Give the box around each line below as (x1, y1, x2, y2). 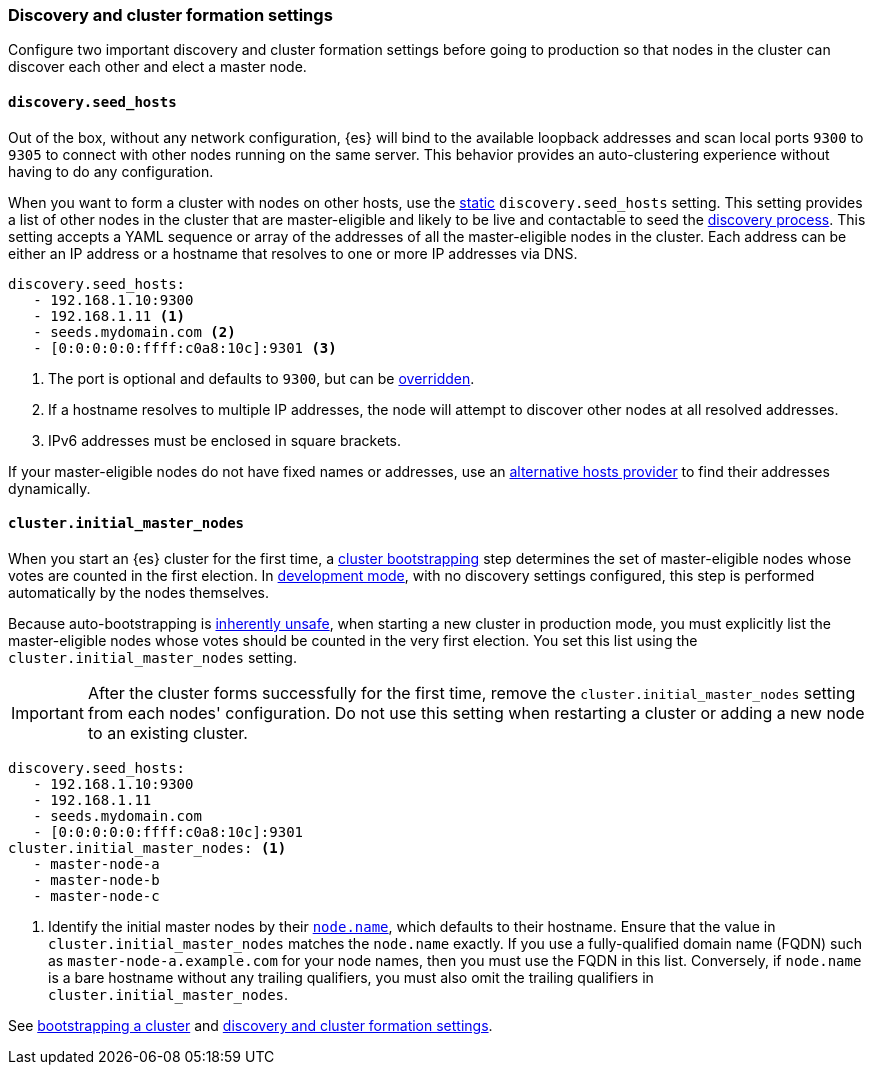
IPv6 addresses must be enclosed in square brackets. (48, 431, 402, 449)
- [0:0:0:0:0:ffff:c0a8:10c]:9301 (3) (33, 339, 337, 356)
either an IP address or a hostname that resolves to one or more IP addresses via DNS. (8, 244, 578, 262)
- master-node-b (33, 871, 160, 888)
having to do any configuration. (8, 162, 214, 180)
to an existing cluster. (87, 722, 248, 743)
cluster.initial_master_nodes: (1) (8, 839, 287, 856)
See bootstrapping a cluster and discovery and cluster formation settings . (8, 1016, 493, 1034)
